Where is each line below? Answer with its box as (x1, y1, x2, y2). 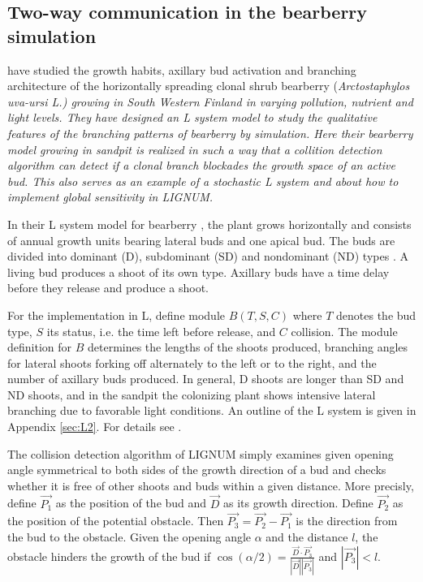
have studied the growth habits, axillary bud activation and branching (7, 61, 356, 78)
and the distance (265, 528, 348, 545)
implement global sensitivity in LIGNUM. (7, 188, 214, 205)
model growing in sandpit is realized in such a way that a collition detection (7, 140, 382, 157)
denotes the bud (336, 306, 417, 323)
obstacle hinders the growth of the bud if (7, 547, 211, 564)
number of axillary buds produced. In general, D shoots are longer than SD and (7, 370, 404, 387)
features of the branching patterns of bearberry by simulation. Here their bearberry (7, 124, 413, 141)
